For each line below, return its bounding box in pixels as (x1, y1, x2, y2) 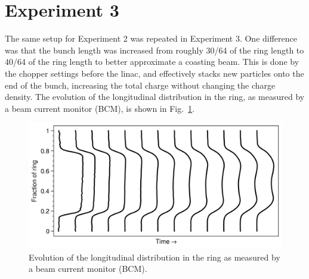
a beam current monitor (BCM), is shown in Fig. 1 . (5, 102, 195, 114)
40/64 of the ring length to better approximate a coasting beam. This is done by (5, 55, 299, 68)
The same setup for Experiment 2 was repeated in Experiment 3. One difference (5, 32, 297, 45)
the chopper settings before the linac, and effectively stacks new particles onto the (5, 67, 304, 79)
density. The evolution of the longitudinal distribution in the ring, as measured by (5, 90, 305, 103)
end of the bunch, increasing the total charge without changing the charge (5, 79, 276, 91)
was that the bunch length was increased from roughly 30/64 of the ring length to (5, 43, 304, 56)
